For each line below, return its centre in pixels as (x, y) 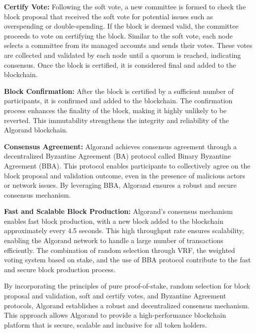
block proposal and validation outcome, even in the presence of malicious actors (125, 175)
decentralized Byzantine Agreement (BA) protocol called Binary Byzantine (118, 156)
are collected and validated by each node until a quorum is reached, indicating (123, 55)
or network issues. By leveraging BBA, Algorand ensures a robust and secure (120, 185)
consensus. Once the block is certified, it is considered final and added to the (120, 64)
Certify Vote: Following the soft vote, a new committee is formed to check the (125, 6)
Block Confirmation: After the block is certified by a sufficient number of (119, 91)
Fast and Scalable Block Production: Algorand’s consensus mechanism (118, 211)
